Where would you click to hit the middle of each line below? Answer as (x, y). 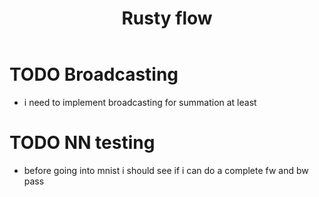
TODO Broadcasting (94, 74)
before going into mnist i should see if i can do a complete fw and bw (166, 170)
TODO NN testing (82, 143)
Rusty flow (167, 18)
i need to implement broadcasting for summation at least (140, 102)
